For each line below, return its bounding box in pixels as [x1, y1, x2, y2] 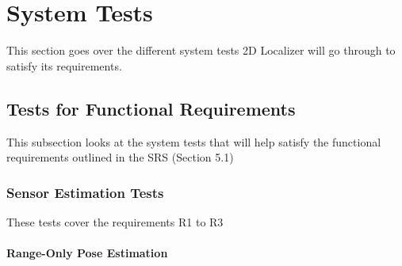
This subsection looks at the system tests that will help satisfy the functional [6, 133, 381, 150]
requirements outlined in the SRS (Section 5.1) [6, 149, 234, 165]
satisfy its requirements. [6, 57, 122, 74]
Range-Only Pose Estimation [6, 245, 168, 261]
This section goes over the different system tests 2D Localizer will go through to [6, 42, 396, 59]
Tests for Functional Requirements [6, 96, 296, 120]
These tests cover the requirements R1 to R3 [6, 213, 224, 230]
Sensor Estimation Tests [6, 182, 164, 202]
